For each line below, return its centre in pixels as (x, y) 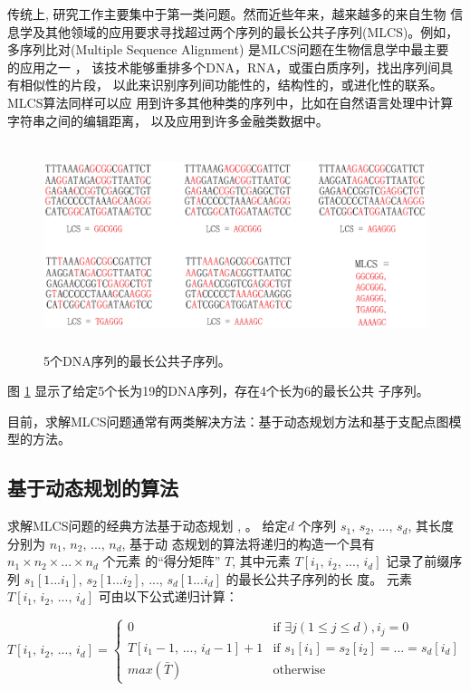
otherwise (299, 670)
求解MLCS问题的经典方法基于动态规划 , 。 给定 (148, 526)
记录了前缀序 (424, 561)
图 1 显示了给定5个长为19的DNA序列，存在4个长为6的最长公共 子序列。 (218, 391)
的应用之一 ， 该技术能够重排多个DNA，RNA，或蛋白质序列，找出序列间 (224, 67)
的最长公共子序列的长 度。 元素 (319, 578)
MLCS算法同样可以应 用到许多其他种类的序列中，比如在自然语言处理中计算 (230, 102)
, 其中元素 (261, 561)
